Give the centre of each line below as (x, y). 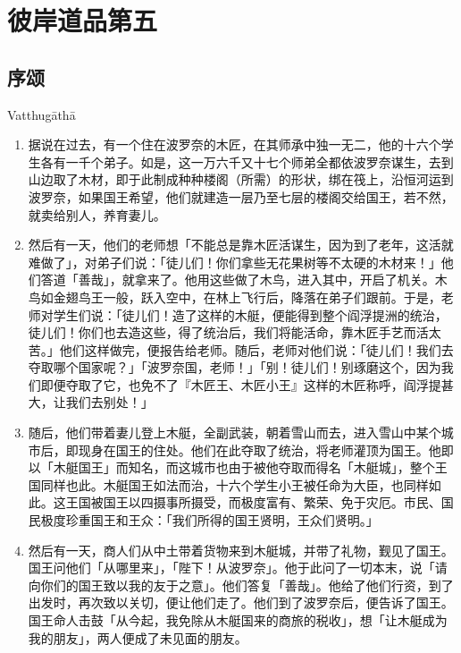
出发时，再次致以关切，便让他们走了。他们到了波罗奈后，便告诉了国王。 (241, 602)
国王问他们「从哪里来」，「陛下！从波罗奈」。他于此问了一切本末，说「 (231, 568)
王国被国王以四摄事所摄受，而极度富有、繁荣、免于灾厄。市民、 (253, 502)
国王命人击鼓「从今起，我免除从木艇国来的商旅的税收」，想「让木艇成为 (238, 620)
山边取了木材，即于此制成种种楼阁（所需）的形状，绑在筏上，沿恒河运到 (241, 179)
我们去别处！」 (109, 402)
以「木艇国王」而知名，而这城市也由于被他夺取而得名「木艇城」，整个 (231, 467)
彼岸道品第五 (83, 20)
